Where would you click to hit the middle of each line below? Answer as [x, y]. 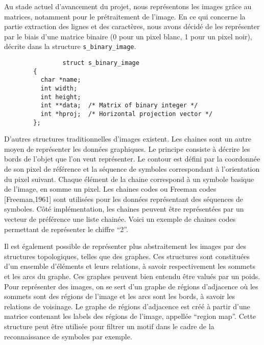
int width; [59, 88]
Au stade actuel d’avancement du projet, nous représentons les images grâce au [128, 6]
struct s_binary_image [101, 63]
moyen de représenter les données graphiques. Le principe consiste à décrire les [127, 148]
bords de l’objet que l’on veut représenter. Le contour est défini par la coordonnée [132, 159]
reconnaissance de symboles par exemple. [68, 336]
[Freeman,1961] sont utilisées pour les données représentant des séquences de [124, 199]
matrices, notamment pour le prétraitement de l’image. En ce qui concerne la [125, 16]
